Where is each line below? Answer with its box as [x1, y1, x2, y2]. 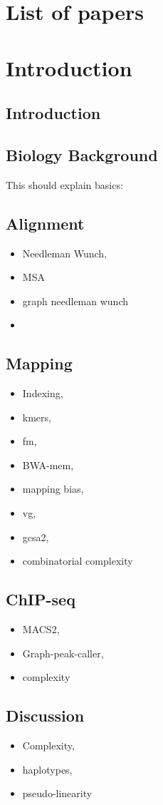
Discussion [6, 704, 85, 727]
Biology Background [6, 143, 158, 165]
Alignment [6, 212, 85, 234]
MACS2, [22, 622, 60, 637]
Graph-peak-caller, [22, 645, 104, 660]
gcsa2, [22, 529, 49, 544]
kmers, [22, 409, 51, 424]
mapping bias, [22, 481, 84, 496]
